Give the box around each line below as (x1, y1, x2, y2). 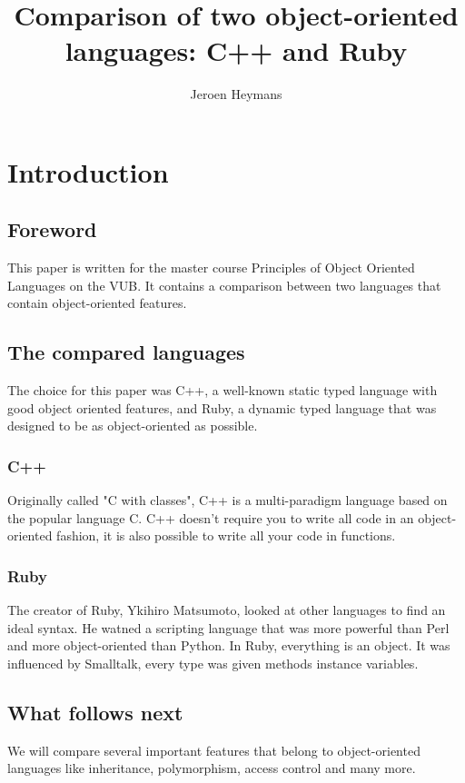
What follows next (7, 699, 183, 727)
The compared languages (7, 338, 245, 366)
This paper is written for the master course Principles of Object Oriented (7, 258, 415, 277)
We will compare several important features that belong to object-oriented (7, 740, 420, 759)
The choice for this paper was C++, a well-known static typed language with (7, 381, 438, 400)
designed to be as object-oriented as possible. (7, 416, 258, 435)
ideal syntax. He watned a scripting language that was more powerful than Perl (7, 618, 450, 637)
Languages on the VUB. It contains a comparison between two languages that (7, 275, 441, 294)
